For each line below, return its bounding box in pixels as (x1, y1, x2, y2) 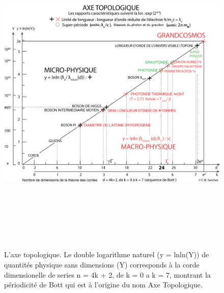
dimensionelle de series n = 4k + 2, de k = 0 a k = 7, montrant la (4, 269, 211, 280)
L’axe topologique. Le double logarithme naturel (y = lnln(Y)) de (4, 249, 209, 260)
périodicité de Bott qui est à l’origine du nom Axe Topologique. (4, 279, 203, 290)
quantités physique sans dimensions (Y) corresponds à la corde (4, 259, 200, 270)
